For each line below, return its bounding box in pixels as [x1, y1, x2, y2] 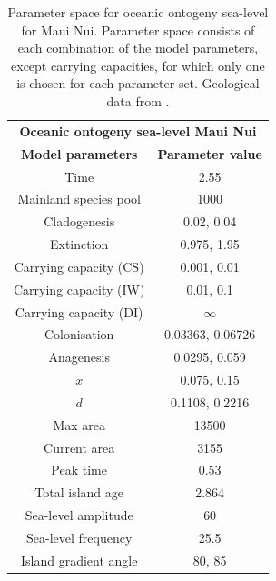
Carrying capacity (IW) [14, 279, 145, 298]
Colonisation [44, 325, 114, 344]
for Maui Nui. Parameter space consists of [21, 20, 255, 39]
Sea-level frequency [26, 528, 133, 546]
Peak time [51, 460, 107, 479]
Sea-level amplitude [25, 506, 133, 525]
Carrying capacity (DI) [15, 302, 143, 321]
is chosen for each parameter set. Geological [16, 74, 260, 93]
